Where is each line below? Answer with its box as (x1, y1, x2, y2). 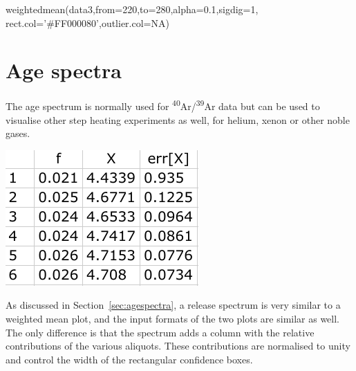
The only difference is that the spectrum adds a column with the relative (6, 325, 315, 339)
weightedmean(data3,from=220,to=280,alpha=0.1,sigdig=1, (6, 2, 259, 16)
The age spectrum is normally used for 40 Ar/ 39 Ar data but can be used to (6, 97, 320, 113)
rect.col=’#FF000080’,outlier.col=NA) (6, 15, 169, 30)
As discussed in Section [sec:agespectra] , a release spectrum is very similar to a (6, 298, 341, 312)
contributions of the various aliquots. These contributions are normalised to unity (6, 338, 350, 353)
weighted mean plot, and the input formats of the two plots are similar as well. (6, 311, 340, 325)
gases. (6, 126, 30, 141)
